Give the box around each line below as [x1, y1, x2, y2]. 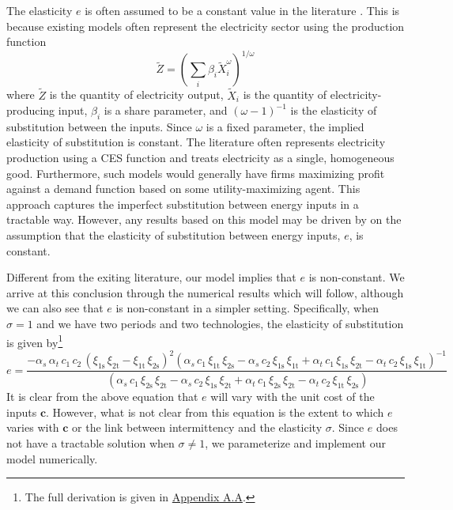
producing [6, 102, 55, 119]
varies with [6, 419, 59, 436]
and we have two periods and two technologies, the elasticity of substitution [36, 315, 404, 332]
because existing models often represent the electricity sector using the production [6, 17, 405, 34]
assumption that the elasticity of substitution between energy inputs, [6, 227, 341, 244]
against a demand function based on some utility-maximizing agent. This [6, 180, 361, 197]
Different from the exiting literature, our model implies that [6, 269, 296, 285]
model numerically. [6, 450, 98, 467]
